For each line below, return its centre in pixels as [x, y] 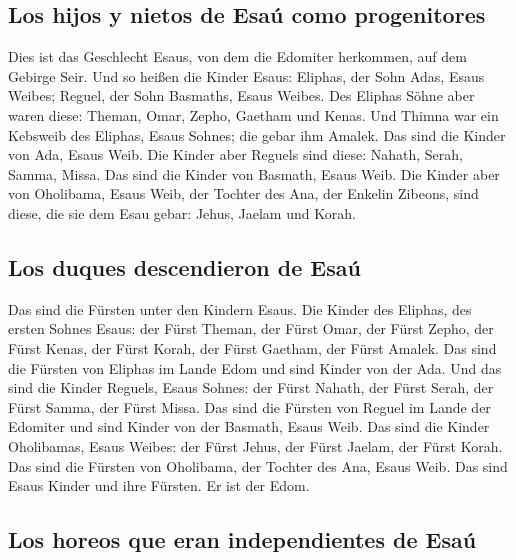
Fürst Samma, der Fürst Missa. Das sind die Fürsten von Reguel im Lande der [249, 406]
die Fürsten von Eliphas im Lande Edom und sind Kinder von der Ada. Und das [255, 367]
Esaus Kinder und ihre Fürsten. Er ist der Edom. [159, 485]
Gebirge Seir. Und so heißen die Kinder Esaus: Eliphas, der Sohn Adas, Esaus [246, 75]
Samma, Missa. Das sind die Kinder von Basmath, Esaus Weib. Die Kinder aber [254, 173]
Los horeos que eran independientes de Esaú [242, 539]
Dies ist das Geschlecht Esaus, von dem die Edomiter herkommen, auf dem [237, 56]
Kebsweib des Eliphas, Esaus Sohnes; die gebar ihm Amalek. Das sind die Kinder [257, 134]
